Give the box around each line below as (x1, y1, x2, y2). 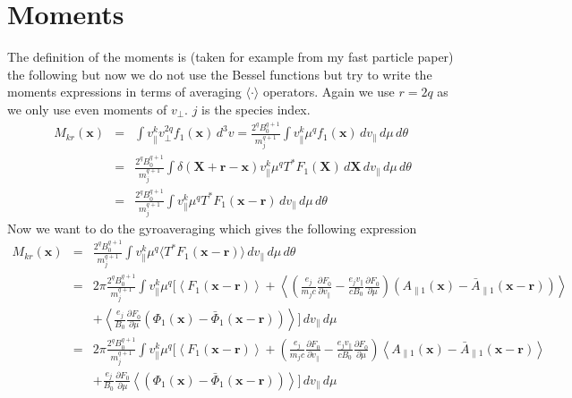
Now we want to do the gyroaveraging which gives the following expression (7, 218, 417, 237)
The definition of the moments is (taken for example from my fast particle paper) (7, 47, 454, 66)
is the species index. (201, 99, 311, 118)
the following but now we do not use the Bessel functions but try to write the (7, 64, 432, 83)
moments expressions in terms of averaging (7, 82, 242, 101)
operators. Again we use (262, 82, 395, 101)
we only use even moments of (7, 99, 167, 118)
